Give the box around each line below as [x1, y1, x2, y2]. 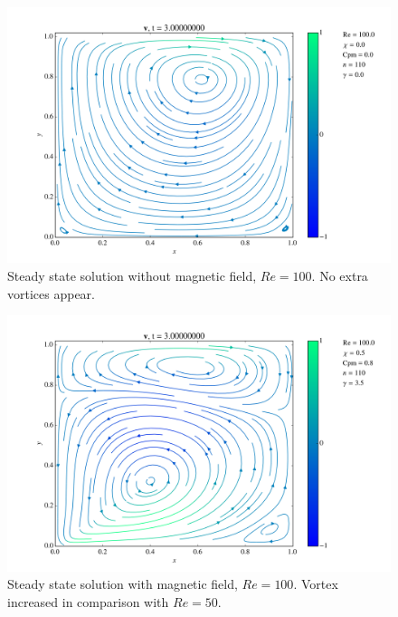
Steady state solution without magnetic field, [7, 265, 257, 284]
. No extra [311, 265, 368, 284]
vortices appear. [7, 284, 95, 303]
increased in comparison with [7, 592, 169, 611]
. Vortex [293, 574, 338, 593]
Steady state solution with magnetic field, [7, 574, 238, 593]
